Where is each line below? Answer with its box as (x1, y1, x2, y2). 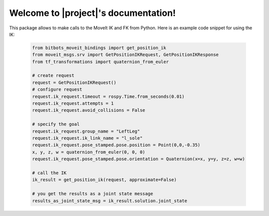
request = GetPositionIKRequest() (32, 79, 117, 85)
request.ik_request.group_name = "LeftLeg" (32, 128, 140, 134)
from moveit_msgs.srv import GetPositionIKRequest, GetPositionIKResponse (32, 52, 219, 58)
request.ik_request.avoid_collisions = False (32, 107, 145, 113)
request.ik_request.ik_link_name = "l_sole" (32, 136, 143, 141)
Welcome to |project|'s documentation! (9, 7, 176, 18)
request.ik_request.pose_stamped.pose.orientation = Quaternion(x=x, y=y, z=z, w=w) (32, 156, 245, 162)
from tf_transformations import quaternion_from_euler (32, 59, 169, 65)
